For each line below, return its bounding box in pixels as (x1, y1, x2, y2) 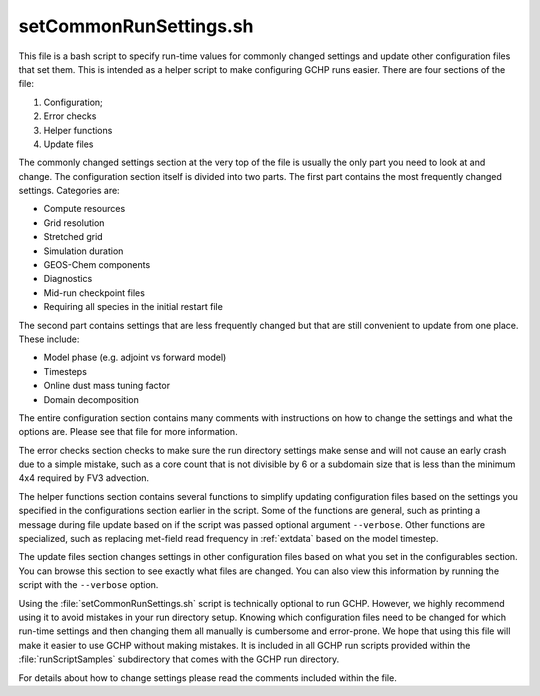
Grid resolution (43, 216, 105, 229)
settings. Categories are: (18, 185, 120, 197)
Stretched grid (43, 231, 104, 243)
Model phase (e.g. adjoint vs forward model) (43, 351, 227, 364)
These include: (18, 333, 80, 345)
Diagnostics (43, 273, 93, 285)
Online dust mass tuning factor (43, 380, 170, 392)
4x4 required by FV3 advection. (18, 472, 150, 484)
